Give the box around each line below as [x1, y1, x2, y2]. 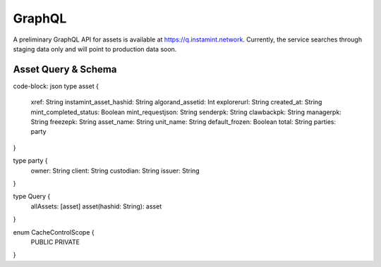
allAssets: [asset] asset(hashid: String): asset [30, 201, 162, 211]
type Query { [13, 192, 51, 201]
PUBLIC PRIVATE [30, 237, 80, 246]
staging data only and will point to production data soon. [13, 44, 177, 53]
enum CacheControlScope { [13, 228, 95, 236]
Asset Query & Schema [13, 63, 117, 75]
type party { [13, 156, 49, 165]
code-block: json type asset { [13, 82, 99, 90]
